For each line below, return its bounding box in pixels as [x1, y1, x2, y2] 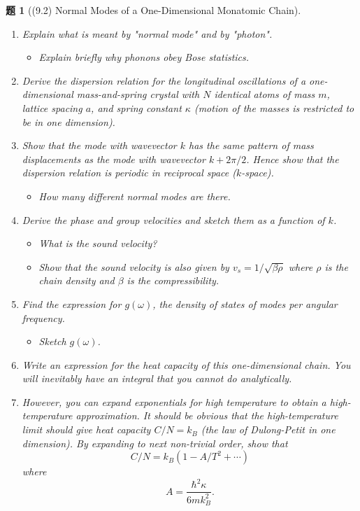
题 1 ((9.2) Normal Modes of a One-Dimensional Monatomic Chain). [6, 3, 301, 17]
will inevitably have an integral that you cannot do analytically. [22, 371, 292, 386]
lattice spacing [22, 100, 82, 115]
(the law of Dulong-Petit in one [201, 422, 336, 437]
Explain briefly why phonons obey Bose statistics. [38, 50, 250, 64]
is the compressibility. [127, 273, 219, 288]
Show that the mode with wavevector [22, 138, 177, 153]
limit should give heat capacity [22, 422, 151, 437]
